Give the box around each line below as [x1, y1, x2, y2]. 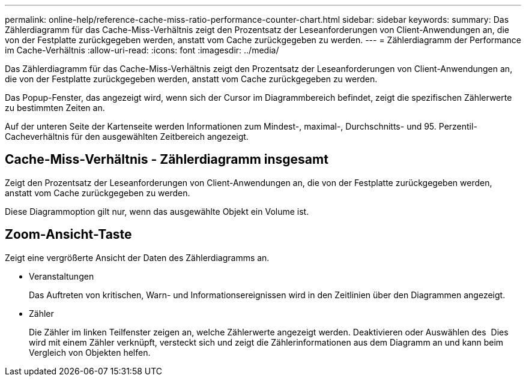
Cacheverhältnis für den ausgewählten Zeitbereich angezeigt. [5, 131, 249, 142]
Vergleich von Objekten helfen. [29, 347, 151, 358]
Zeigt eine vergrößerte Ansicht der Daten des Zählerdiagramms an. [5, 252, 270, 263]
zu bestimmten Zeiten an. [5, 103, 105, 113]
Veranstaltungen [29, 271, 94, 281]
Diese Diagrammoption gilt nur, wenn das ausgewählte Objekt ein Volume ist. [5, 206, 309, 217]
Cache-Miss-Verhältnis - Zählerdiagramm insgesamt [5, 152, 328, 167]
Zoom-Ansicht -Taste [5, 227, 132, 242]
